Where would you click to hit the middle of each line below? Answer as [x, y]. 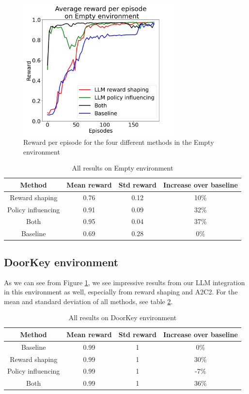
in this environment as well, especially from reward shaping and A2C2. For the [121, 292]
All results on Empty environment [123, 168]
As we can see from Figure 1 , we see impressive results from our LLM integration [124, 282]
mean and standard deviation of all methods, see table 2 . [88, 301]
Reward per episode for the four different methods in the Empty [119, 142]
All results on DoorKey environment [123, 317]
